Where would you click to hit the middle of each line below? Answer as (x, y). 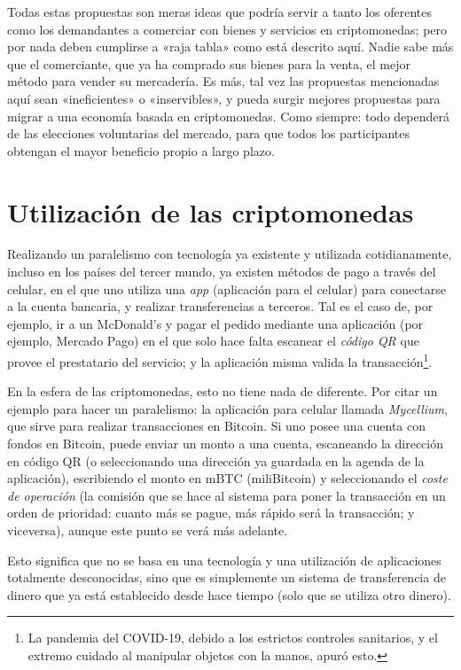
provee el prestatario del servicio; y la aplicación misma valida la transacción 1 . (220, 360)
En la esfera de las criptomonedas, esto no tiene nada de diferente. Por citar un (223, 391)
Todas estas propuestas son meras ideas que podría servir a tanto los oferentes (219, 12)
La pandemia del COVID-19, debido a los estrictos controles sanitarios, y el (233, 638)
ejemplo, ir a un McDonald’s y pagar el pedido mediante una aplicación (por (215, 323)
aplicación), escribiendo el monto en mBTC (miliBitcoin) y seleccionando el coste (227, 478)
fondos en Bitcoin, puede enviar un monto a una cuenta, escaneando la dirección (225, 444)
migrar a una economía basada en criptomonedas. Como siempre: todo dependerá (228, 116)
